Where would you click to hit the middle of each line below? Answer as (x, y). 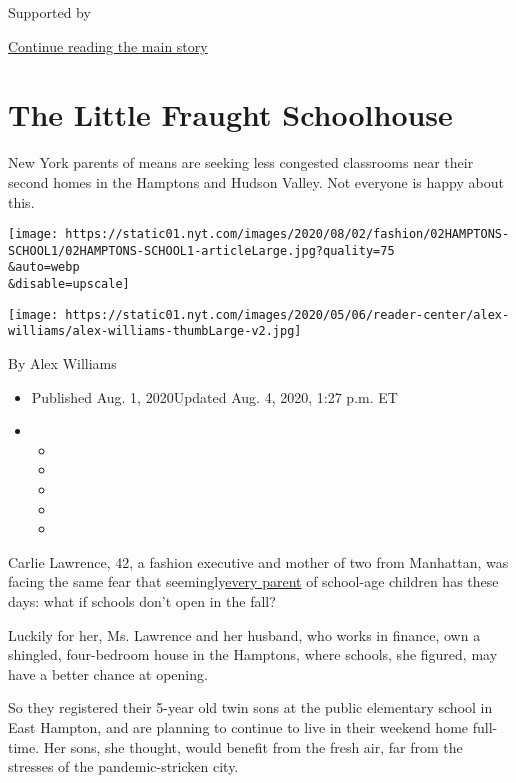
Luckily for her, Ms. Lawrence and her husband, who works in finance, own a (244, 634)
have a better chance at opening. (108, 673)
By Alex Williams (62, 363)
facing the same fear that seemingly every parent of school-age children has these (253, 581)
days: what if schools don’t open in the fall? (142, 600)
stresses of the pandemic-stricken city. (123, 766)
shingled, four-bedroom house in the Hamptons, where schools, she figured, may (253, 654)
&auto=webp (44, 267)
